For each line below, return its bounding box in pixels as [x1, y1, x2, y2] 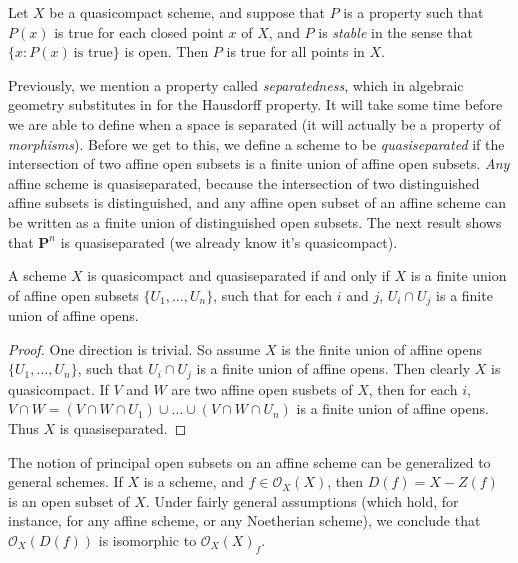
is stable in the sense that [318, 21, 474, 42]
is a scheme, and [143, 471, 244, 492]
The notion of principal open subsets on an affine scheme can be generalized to [8, 451, 491, 472]
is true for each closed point [54, 21, 224, 42]
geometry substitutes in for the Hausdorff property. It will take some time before [8, 94, 503, 115]
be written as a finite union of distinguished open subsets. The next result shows [8, 211, 502, 232]
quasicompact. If [8, 378, 109, 399]
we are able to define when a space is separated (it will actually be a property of [8, 113, 501, 134]
